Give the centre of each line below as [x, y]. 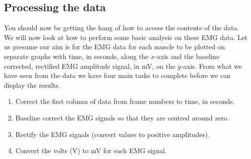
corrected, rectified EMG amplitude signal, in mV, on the [90, 66]
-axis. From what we [211, 66]
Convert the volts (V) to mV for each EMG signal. [91, 150]
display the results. [32, 85]
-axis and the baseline [187, 56]
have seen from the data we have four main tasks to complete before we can [117, 75]
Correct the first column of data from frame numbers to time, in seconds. [125, 101]
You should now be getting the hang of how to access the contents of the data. [122, 28]
